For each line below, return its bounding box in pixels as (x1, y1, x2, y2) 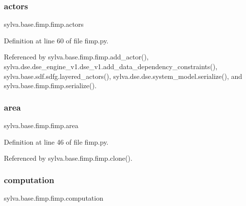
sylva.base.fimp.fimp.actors (4, 19, 84, 29)
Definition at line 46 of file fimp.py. (4, 136, 109, 147)
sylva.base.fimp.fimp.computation (4, 193, 103, 203)
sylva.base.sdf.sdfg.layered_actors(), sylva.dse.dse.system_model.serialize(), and (4, 71, 243, 81)
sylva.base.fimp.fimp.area (4, 120, 78, 130)
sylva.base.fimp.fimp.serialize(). (4, 80, 97, 91)
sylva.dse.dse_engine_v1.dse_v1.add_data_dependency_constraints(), (4, 61, 218, 71)
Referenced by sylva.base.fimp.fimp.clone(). (4, 153, 132, 163)
